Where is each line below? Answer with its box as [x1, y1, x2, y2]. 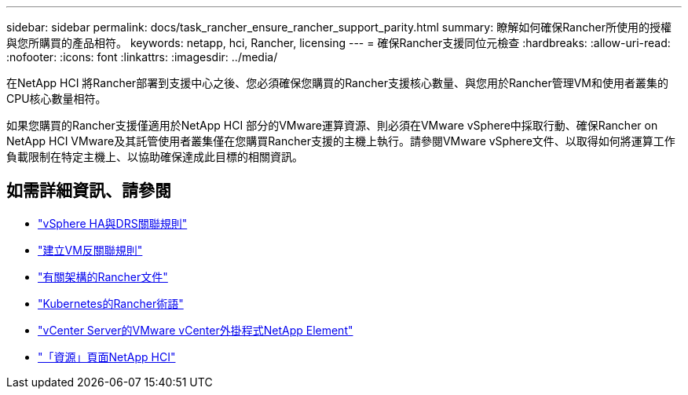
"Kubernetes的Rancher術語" [38, 296, 184, 310]
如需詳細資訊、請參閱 [6, 181, 171, 201]
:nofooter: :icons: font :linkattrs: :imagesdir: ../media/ [6, 50, 278, 64]
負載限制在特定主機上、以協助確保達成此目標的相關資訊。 [6, 150, 303, 163]
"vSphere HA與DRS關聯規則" [38, 216, 188, 230]
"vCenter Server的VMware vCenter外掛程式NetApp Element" [38, 323, 353, 337]
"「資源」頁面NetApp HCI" [38, 349, 176, 364]
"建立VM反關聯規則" [38, 243, 143, 257]
